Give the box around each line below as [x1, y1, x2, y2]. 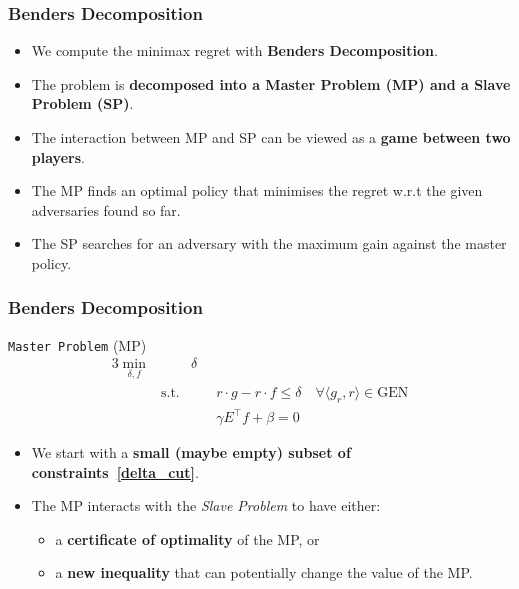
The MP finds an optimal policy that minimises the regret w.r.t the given [31, 180, 483, 201]
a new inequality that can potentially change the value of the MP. [55, 562, 473, 583]
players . [31, 146, 85, 167]
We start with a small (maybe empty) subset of [31, 442, 351, 463]
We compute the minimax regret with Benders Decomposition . [31, 40, 438, 61]
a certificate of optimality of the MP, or [55, 528, 320, 549]
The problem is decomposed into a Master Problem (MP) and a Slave [31, 73, 511, 94]
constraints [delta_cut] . [31, 461, 199, 482]
